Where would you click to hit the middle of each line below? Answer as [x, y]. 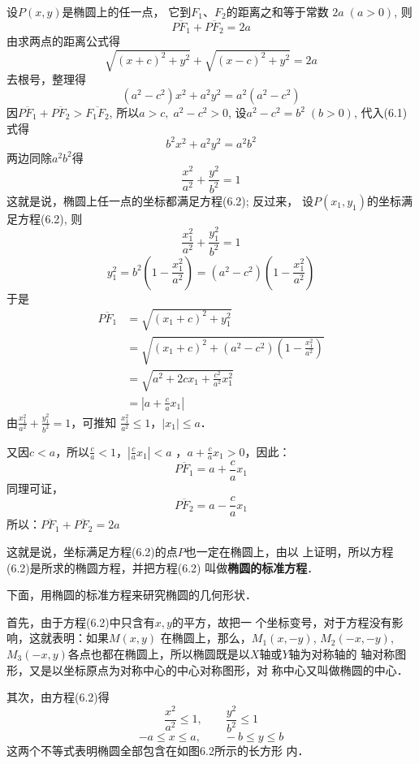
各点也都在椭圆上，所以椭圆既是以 [159, 653]
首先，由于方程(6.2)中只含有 [81, 622]
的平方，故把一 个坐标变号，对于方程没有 [282, 622]
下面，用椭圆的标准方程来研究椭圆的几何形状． [132, 595]
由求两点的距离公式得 [63, 41]
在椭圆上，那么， [206, 638]
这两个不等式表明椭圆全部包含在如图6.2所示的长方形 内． [158, 751]
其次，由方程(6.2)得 [58, 697]
